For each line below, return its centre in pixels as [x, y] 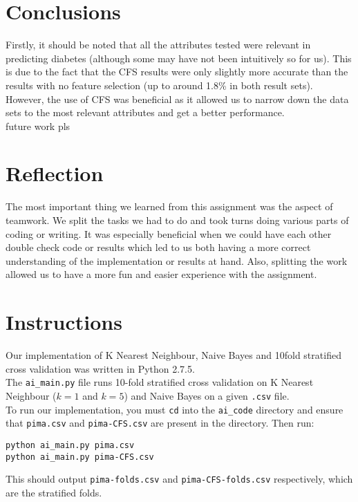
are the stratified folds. [54, 492]
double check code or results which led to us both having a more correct [158, 247]
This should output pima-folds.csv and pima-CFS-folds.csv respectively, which [179, 479]
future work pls [38, 125]
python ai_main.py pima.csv [70, 445]
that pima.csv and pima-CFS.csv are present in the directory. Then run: [160, 423]
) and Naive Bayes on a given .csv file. [207, 395]
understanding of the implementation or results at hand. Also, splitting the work [177, 260]
